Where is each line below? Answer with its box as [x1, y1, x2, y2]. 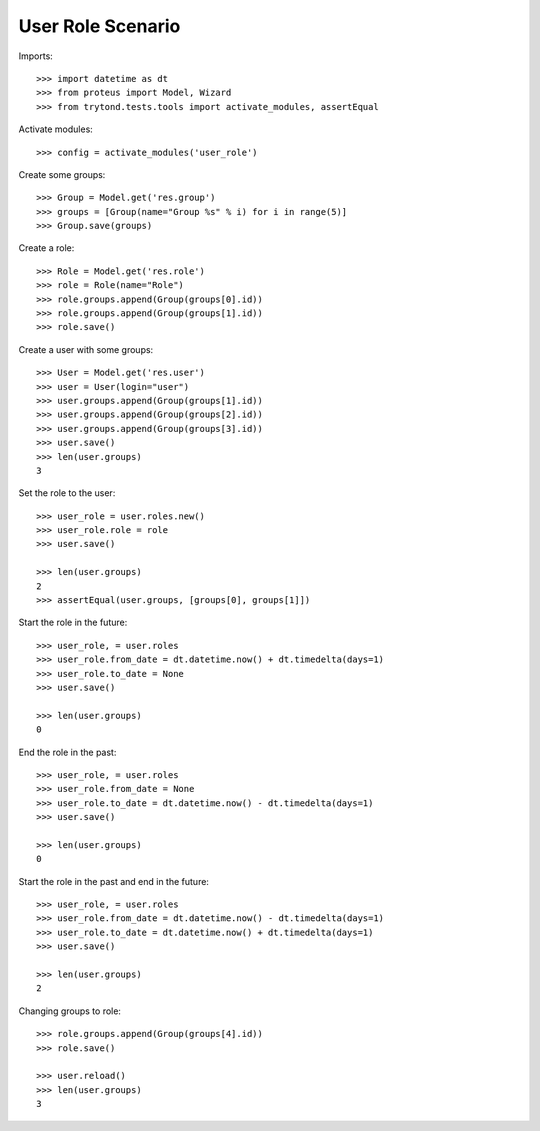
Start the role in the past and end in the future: [18, 875, 210, 887]
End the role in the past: [18, 746, 117, 758]
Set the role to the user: [18, 487, 116, 499]
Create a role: [18, 242, 75, 254]
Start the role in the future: [18, 616, 128, 629]
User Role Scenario [18, 15, 181, 37]
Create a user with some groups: [18, 343, 154, 355]
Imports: [18, 50, 54, 62]
